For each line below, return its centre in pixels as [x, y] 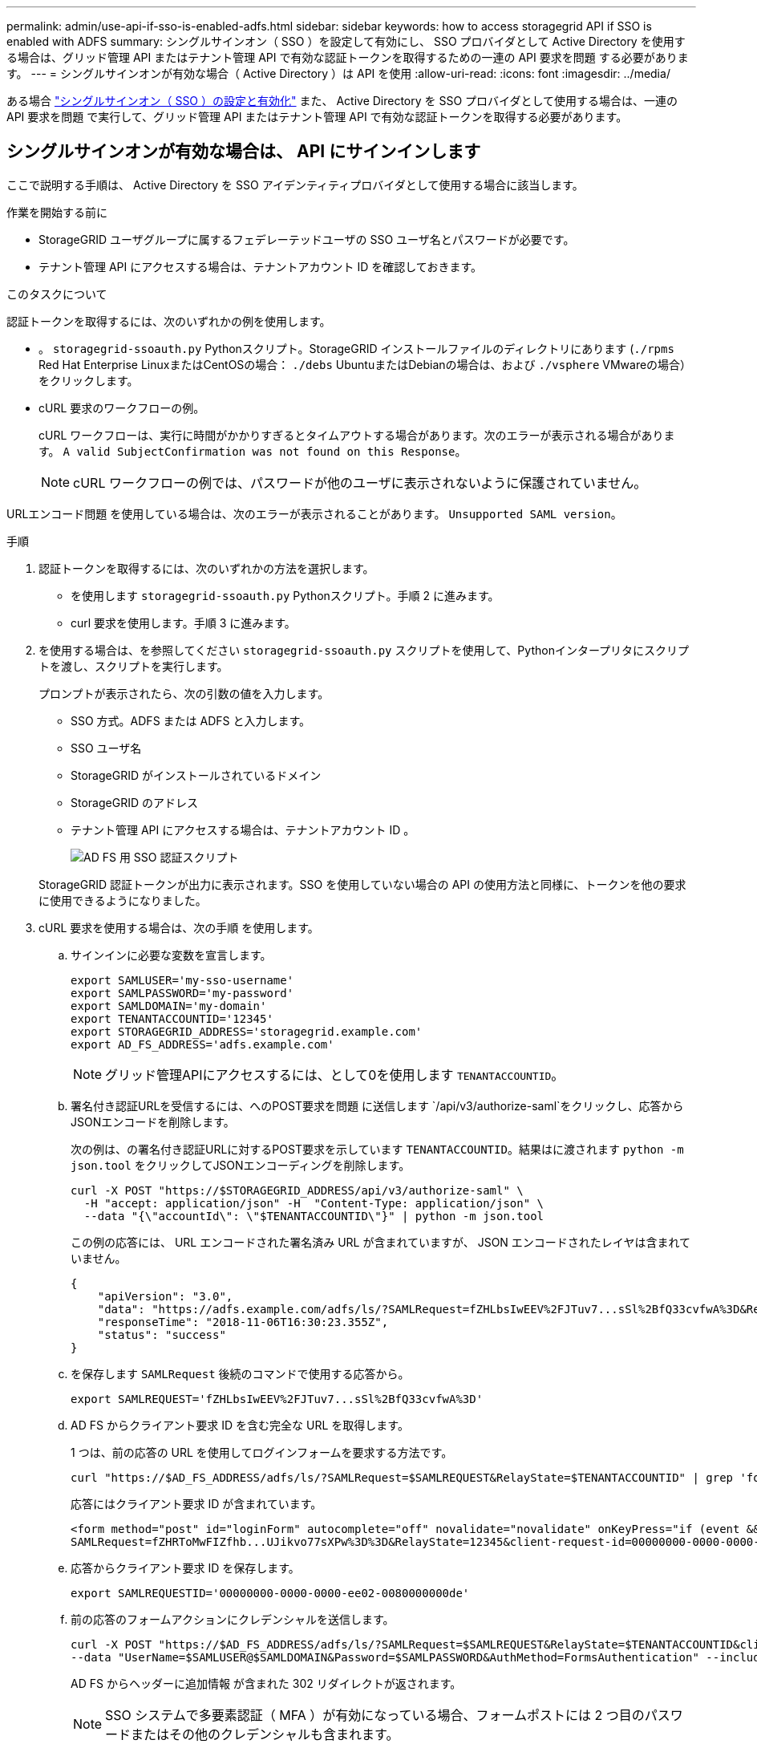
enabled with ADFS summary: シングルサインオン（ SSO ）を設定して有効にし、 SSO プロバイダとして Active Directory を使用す [346, 41]
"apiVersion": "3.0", [165, 1296]
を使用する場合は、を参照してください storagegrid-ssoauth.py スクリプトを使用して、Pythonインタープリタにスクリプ [364, 650]
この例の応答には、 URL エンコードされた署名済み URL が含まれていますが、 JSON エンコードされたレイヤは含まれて [381, 1242]
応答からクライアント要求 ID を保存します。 [185, 1568]
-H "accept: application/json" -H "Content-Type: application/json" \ [314, 1203]
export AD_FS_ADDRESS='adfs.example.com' [202, 1044]
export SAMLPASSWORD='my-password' [182, 993]
